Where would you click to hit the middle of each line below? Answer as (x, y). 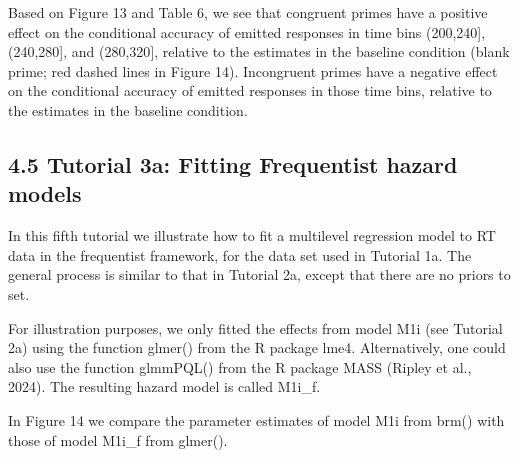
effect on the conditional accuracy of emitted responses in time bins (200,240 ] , (247, 31)
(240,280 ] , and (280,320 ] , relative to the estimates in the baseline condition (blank (259, 51)
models (45, 193)
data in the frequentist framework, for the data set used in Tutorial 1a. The (240, 254)
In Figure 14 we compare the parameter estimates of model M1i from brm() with (256, 419)
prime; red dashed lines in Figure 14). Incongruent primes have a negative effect (253, 70)
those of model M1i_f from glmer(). (118, 439)
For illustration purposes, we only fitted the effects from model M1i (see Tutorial (255, 327)
